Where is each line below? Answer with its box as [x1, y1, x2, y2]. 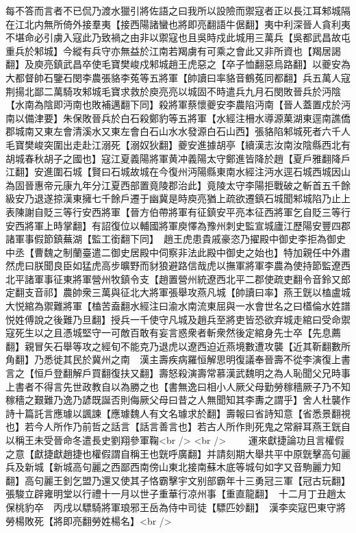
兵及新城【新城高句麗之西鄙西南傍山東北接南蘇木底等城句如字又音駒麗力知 [5, 460, 341, 474]
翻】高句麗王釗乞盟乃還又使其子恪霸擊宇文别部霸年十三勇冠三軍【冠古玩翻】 [5, 473, 346, 487]
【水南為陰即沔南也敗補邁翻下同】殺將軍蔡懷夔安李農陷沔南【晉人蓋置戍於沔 [5, 97, 351, 112]
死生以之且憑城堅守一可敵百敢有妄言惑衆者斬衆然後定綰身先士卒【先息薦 [14, 325, 341, 340]
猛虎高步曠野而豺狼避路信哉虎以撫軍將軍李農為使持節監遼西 [81, 258, 351, 273]
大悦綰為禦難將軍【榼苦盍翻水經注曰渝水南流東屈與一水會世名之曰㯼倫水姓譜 [5, 299, 351, 313]
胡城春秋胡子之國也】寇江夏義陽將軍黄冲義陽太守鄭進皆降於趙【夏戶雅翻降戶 [5, 151, 351, 165]
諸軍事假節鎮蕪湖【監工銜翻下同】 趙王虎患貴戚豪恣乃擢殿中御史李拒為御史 [5, 232, 346, 246]
